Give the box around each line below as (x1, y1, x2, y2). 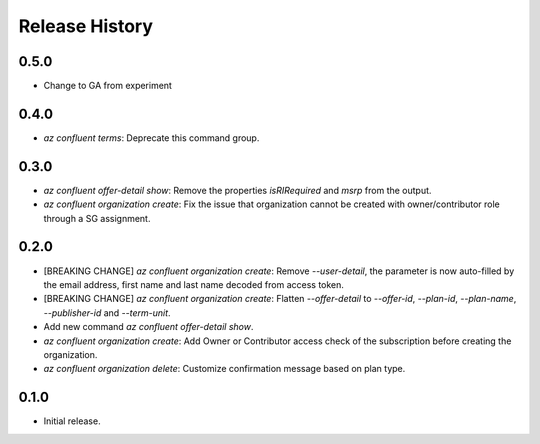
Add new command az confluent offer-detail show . (43, 321, 254, 333)
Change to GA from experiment (43, 80, 172, 92)
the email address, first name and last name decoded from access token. (43, 278, 345, 290)
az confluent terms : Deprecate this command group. (43, 131, 260, 144)
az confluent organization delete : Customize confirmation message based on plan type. (43, 363, 406, 375)
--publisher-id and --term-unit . (43, 306, 171, 319)
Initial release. (43, 415, 101, 427)
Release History (18, 15, 154, 37)
